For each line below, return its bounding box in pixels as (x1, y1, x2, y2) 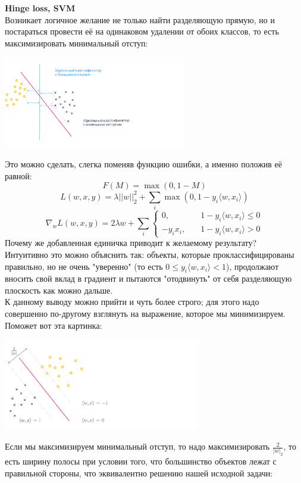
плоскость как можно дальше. (5, 283, 113, 296)
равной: (5, 169, 32, 182)
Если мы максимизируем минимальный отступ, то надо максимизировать (5, 440, 270, 453)
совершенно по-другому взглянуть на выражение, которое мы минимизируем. (5, 307, 286, 320)
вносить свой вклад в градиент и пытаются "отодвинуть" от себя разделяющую (5, 272, 292, 285)
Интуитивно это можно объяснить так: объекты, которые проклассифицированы (5, 248, 294, 260)
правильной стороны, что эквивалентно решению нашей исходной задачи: (5, 466, 273, 479)
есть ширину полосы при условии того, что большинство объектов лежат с (5, 455, 277, 468)
